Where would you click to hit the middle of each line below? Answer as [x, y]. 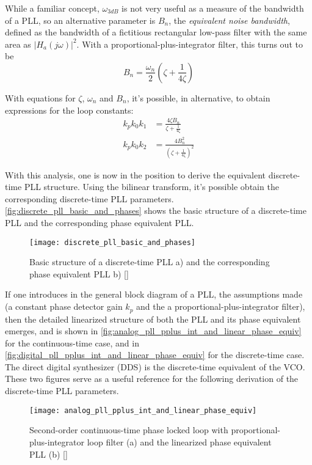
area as [18, 44]
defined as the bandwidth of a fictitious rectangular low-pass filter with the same [156, 32]
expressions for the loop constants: [69, 110]
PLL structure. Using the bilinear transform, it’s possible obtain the [151, 187]
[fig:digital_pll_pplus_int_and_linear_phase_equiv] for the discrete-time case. [155, 355]
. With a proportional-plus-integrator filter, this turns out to [190, 44]
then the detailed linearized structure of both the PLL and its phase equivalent [153, 319]
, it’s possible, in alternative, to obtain [198, 97]
